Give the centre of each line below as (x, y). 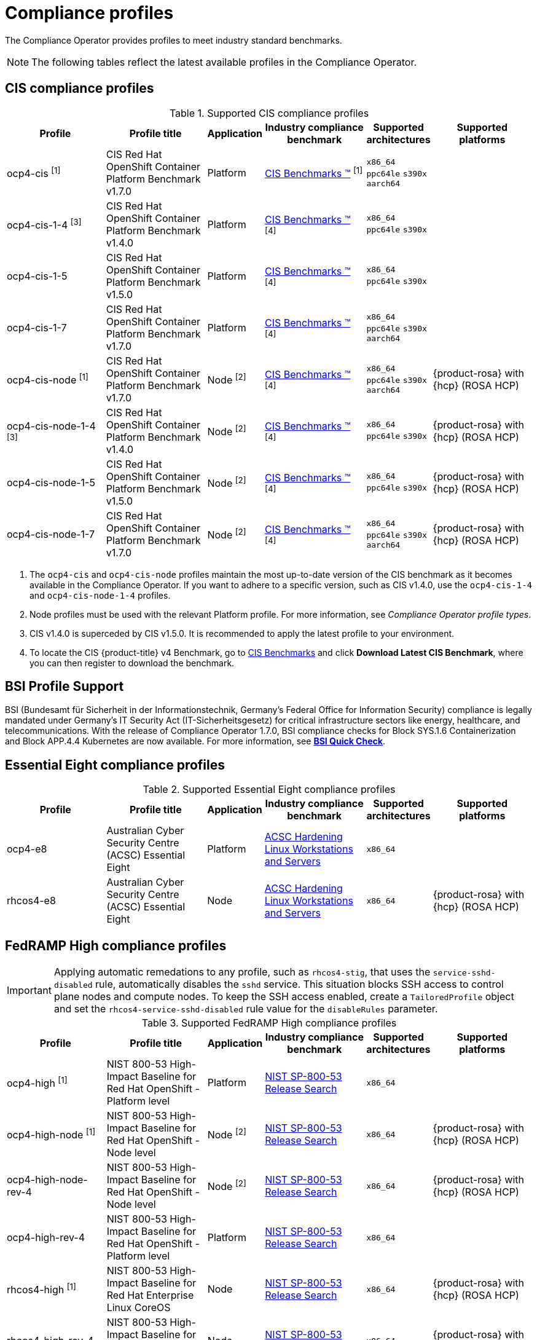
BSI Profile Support (65, 687)
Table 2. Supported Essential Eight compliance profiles (269, 790)
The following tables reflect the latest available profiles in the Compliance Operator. (224, 62)
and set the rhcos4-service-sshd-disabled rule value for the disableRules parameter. (246, 1009)
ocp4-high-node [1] (51, 1134)
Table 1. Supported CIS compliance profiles (269, 113)
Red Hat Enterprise (150, 1295)
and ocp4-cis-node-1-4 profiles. (100, 595)
